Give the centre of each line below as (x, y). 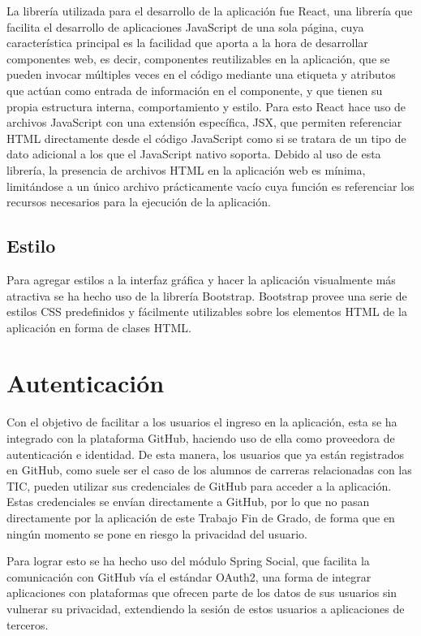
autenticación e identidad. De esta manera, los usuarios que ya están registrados (206, 454)
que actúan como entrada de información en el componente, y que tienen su (195, 90)
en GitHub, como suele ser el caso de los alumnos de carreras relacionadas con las (209, 470)
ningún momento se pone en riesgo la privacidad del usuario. (157, 533)
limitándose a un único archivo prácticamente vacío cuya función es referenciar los (210, 186)
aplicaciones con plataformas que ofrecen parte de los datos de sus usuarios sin (202, 593)
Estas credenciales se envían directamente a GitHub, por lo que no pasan (188, 502)
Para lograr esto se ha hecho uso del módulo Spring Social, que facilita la (188, 561)
